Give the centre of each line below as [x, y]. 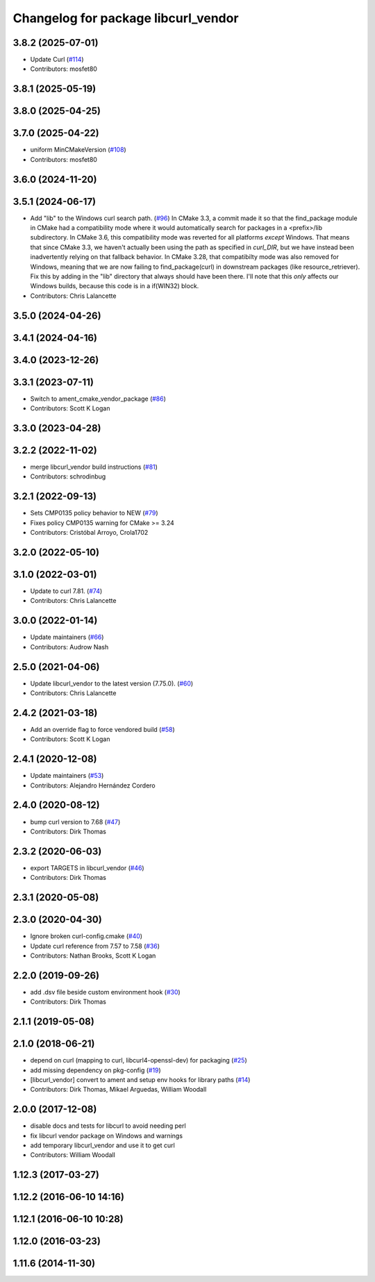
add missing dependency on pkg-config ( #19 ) [95, 1070]
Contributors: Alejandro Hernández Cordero [93, 785]
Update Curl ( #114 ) [57, 60]
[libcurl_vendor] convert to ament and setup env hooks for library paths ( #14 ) [140, 1079]
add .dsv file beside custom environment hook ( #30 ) [105, 992]
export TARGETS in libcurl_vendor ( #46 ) [87, 867]
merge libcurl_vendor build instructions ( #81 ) [94, 467]
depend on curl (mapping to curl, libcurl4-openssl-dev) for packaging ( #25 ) [139, 1060]
